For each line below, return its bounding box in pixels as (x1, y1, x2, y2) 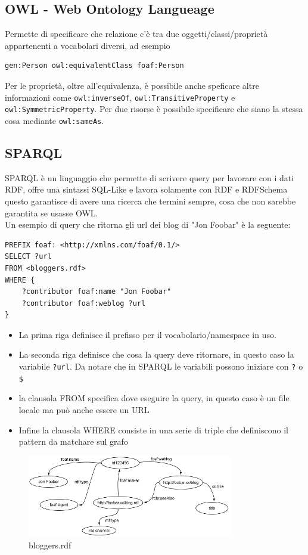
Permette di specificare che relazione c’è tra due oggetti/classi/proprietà (5, 27, 268, 40)
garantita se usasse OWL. (5, 206, 98, 219)
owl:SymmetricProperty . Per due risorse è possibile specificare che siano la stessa (5, 103, 303, 115)
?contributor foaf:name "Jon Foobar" (21, 287, 172, 296)
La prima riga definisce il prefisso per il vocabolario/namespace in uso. (18, 328, 276, 340)
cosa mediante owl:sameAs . (5, 114, 104, 126)
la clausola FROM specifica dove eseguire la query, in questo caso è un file (18, 392, 290, 404)
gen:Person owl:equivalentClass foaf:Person (5, 61, 184, 70)
